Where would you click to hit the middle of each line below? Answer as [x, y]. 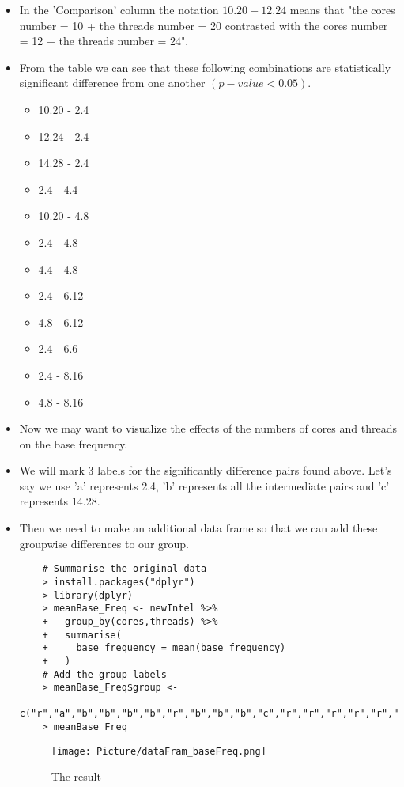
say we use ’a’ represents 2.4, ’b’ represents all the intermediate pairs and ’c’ [204, 485]
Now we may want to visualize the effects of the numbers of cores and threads [208, 428]
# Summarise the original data [125, 569]
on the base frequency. [74, 443]
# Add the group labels [104, 674]
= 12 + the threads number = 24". [104, 41]
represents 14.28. [60, 501]
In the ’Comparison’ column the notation [119, 9]
